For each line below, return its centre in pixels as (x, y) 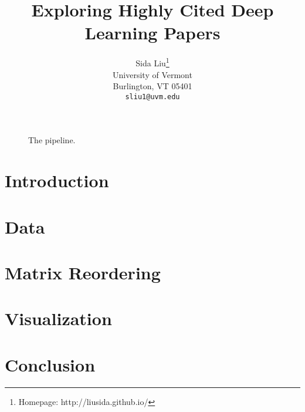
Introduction (57, 180)
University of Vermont (152, 74)
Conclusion (50, 364)
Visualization (58, 318)
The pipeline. (52, 140)
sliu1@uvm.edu (152, 97)
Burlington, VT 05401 (152, 86)
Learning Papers (152, 33)
